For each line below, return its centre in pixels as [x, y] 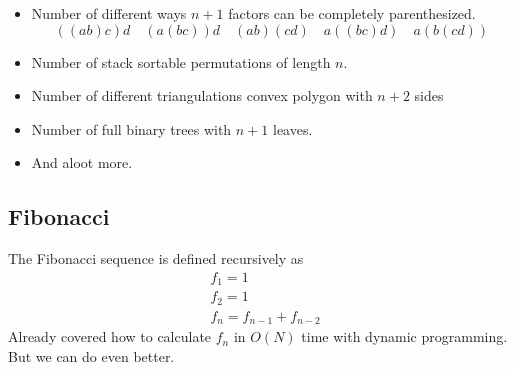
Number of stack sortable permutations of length [181, 61]
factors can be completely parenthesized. [352, 13]
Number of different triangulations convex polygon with [202, 95]
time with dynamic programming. [404, 336]
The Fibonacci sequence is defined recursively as [156, 258]
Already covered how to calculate [110, 336]
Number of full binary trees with [131, 128]
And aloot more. [82, 162]
